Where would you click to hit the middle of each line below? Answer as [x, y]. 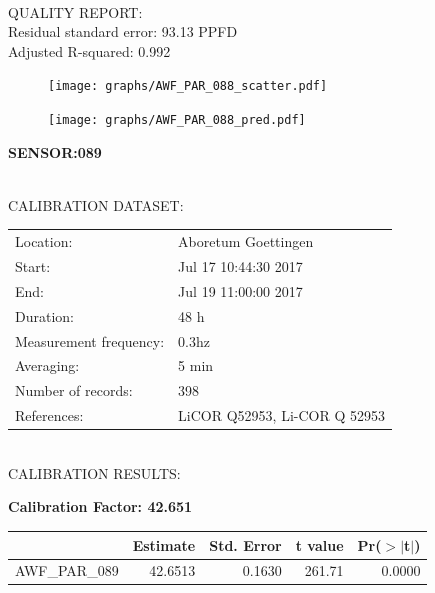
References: [49, 415]
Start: [33, 266]
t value [319, 544]
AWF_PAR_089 [67, 570]
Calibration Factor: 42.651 [100, 506]
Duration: [44, 315]
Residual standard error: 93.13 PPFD [123, 31]
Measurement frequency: [90, 340]
